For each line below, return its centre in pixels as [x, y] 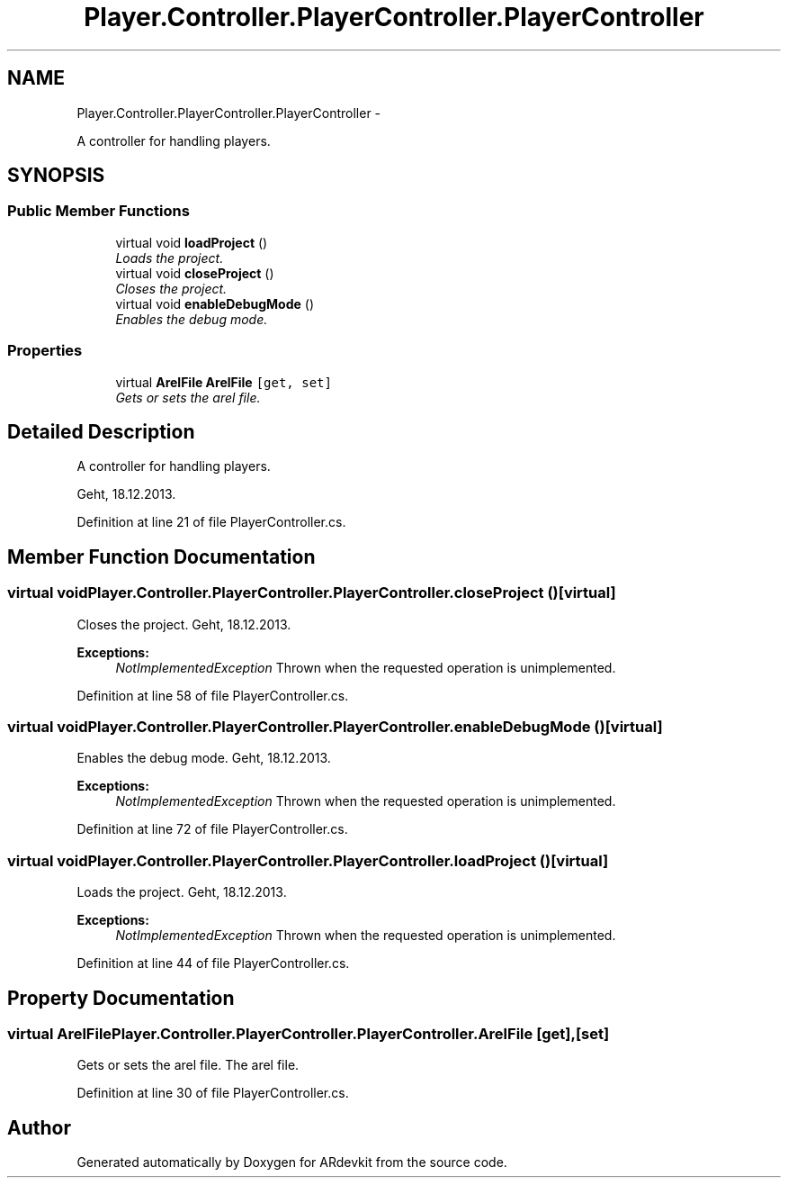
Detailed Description [101, 431]
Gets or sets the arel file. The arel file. [188, 1065]
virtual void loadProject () [192, 242]
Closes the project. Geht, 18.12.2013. [184, 624]
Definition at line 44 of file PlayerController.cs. [213, 963]
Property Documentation [121, 998]
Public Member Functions [98, 211]
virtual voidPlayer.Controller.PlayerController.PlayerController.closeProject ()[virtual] [312, 593]
